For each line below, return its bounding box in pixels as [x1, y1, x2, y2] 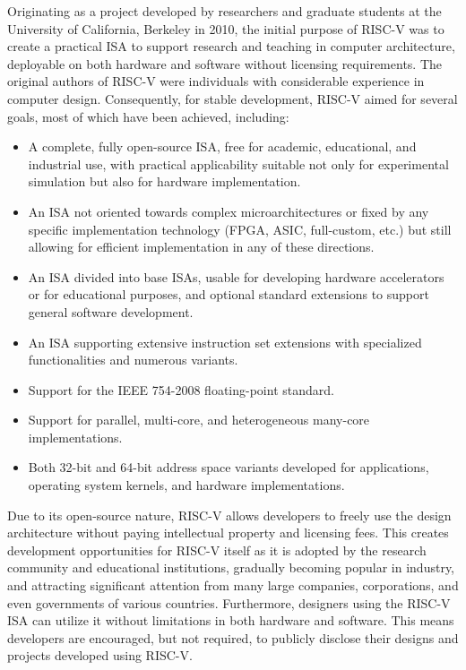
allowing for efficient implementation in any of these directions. [28, 237, 375, 256]
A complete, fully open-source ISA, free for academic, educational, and [28, 137, 417, 156]
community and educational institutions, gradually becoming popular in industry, [7, 558, 455, 577]
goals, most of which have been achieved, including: [7, 107, 289, 125]
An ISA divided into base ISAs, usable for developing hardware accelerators [28, 267, 444, 286]
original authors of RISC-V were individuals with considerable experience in [7, 72, 425, 90]
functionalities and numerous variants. [28, 350, 238, 369]
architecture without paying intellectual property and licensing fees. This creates [7, 523, 449, 542]
